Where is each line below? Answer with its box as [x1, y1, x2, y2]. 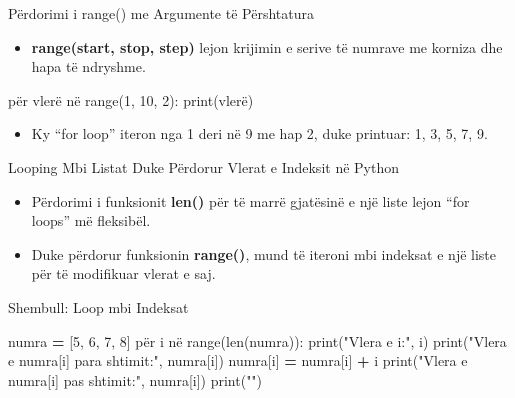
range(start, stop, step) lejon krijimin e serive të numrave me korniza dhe [31, 36, 503, 57]
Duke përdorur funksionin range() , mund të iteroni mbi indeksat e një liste [31, 243, 497, 264]
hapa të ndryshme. [31, 56, 146, 77]
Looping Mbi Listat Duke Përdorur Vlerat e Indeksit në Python [8, 156, 399, 177]
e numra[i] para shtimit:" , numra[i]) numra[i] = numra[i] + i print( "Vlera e [8, 350, 468, 371]
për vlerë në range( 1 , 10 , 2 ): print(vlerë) [8, 89, 254, 110]
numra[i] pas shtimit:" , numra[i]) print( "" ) [8, 369, 263, 390]
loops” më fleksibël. [31, 210, 151, 231]
